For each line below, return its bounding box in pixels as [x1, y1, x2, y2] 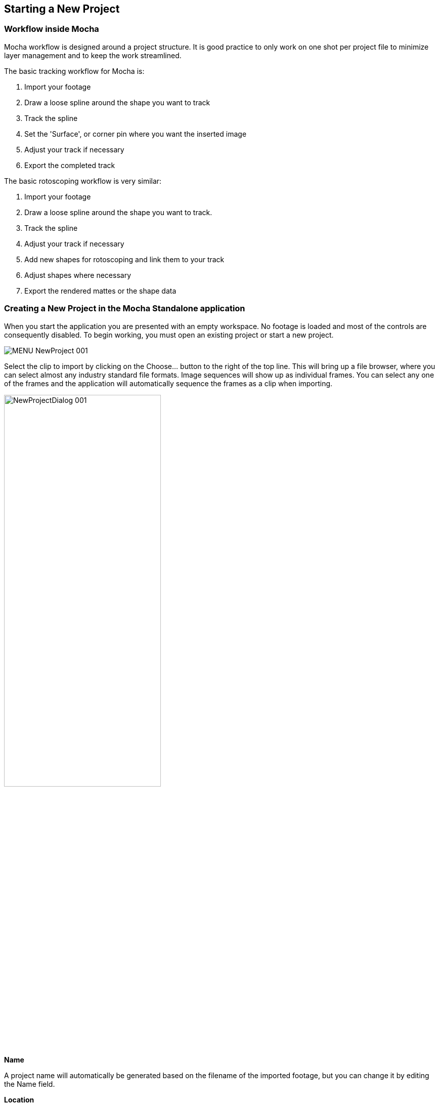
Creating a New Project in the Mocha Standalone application [4, 303, 245, 314]
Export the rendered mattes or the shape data [24, 286, 177, 295]
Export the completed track [24, 160, 115, 170]
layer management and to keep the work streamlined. [4, 51, 182, 60]
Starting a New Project [4, 3, 120, 15]
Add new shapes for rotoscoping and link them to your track [24, 255, 225, 264]
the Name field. [4, 1079, 55, 1088]
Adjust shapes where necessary [24, 270, 131, 279]
